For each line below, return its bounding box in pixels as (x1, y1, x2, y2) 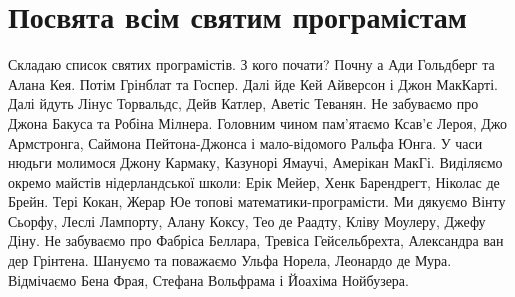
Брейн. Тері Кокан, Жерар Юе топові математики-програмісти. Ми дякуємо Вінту (8, 191, 506, 212)
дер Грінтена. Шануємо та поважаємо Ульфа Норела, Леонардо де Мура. (8, 250, 452, 271)
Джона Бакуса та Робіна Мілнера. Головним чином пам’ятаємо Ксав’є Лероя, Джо (8, 112, 508, 133)
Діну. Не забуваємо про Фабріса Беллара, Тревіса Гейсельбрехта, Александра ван (8, 230, 504, 251)
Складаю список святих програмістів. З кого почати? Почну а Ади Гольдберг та (8, 54, 495, 75)
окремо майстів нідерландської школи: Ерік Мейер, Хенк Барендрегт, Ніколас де (8, 171, 500, 192)
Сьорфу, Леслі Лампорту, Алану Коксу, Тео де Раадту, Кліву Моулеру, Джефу (8, 210, 486, 231)
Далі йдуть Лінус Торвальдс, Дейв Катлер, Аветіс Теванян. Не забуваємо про (8, 93, 479, 114)
